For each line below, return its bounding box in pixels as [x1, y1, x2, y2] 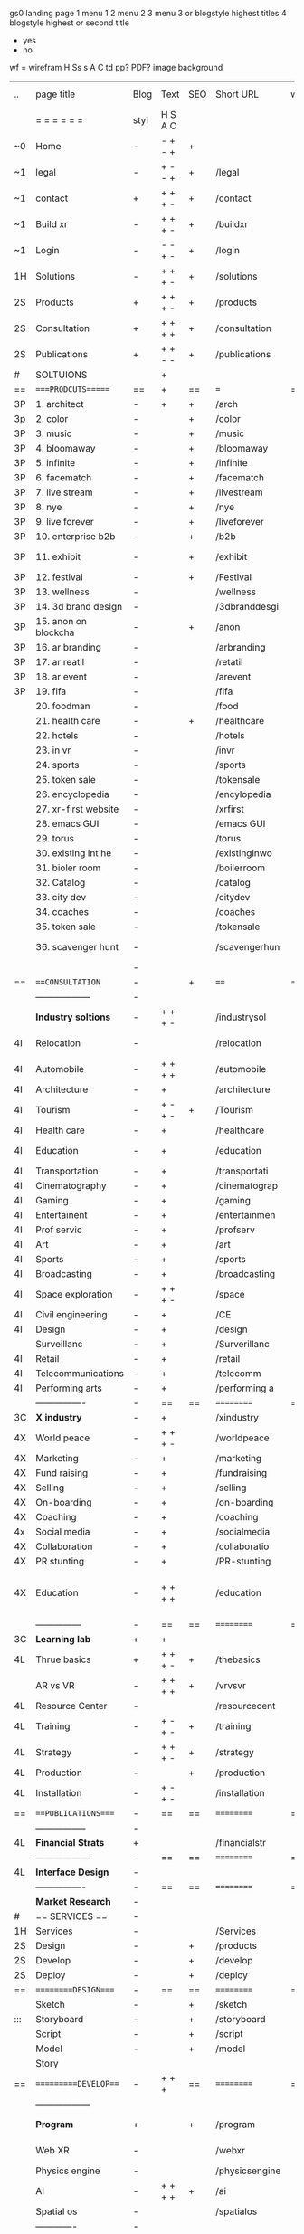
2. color [35, 413, 69, 424]
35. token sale [35, 920, 97, 933]
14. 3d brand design [35, 601, 123, 613]
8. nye [35, 501, 62, 513]
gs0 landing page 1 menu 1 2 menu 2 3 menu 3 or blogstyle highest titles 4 [9, 8, 287, 18]
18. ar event [35, 670, 88, 682]
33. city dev [35, 891, 87, 903]
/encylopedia [215, 788, 271, 800]
